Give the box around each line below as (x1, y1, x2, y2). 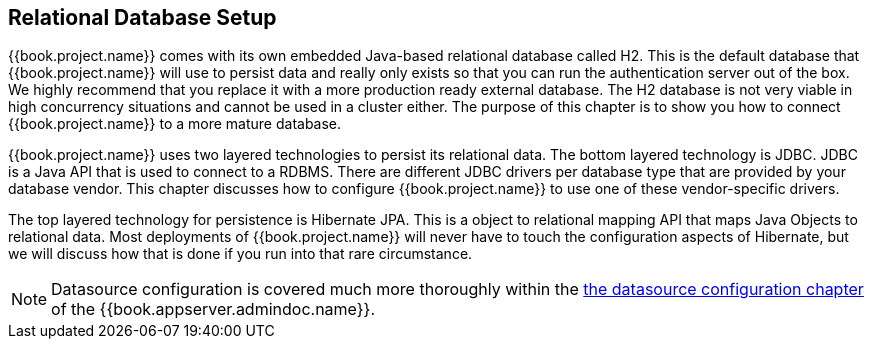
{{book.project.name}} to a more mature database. (8, 115, 342, 133)
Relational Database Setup (8, 5, 277, 30)
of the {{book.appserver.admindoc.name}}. (51, 299, 375, 320)
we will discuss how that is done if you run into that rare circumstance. (8, 245, 473, 263)
